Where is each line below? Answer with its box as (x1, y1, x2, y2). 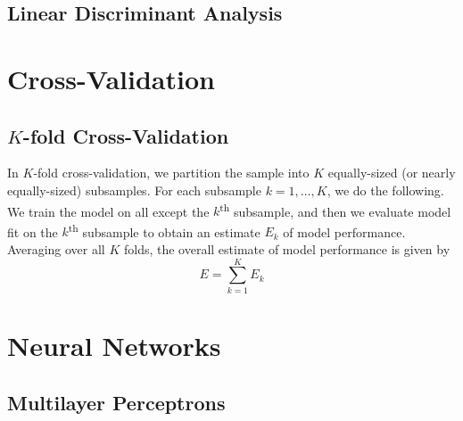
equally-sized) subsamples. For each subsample (7, 180, 261, 199)
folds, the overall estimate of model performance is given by (123, 240, 451, 259)
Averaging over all (7, 240, 105, 259)
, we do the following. (327, 180, 444, 199)
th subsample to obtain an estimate (68, 219, 260, 241)
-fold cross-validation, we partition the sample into (33, 163, 310, 182)
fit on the (7, 222, 58, 241)
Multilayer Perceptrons (7, 388, 226, 416)
